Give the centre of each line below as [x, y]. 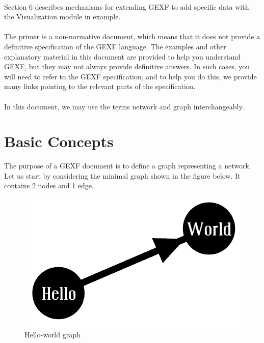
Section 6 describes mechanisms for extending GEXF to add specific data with [127, 6]
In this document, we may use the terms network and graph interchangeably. [124, 106]
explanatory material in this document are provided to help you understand [122, 56]
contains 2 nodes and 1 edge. [49, 185]
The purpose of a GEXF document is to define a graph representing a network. [128, 166]
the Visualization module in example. [62, 17]
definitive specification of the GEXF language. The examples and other [115, 46]
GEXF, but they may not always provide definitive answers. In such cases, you [127, 66]
